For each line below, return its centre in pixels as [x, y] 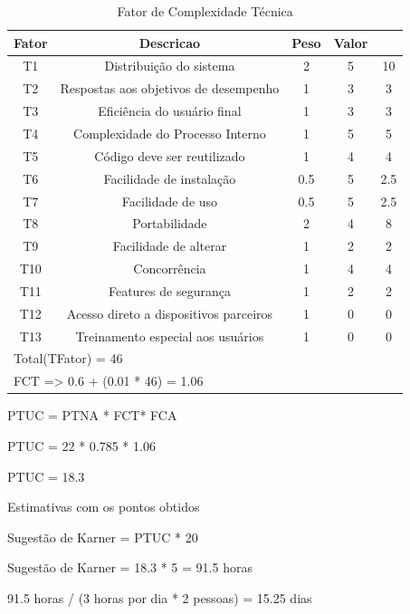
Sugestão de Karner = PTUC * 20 [103, 537]
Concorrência [170, 269]
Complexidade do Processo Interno [170, 133]
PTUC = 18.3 [46, 476]
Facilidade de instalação [170, 178]
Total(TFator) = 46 [68, 358]
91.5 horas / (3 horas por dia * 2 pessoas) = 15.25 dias [160, 597]
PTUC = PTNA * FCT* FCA [92, 415]
